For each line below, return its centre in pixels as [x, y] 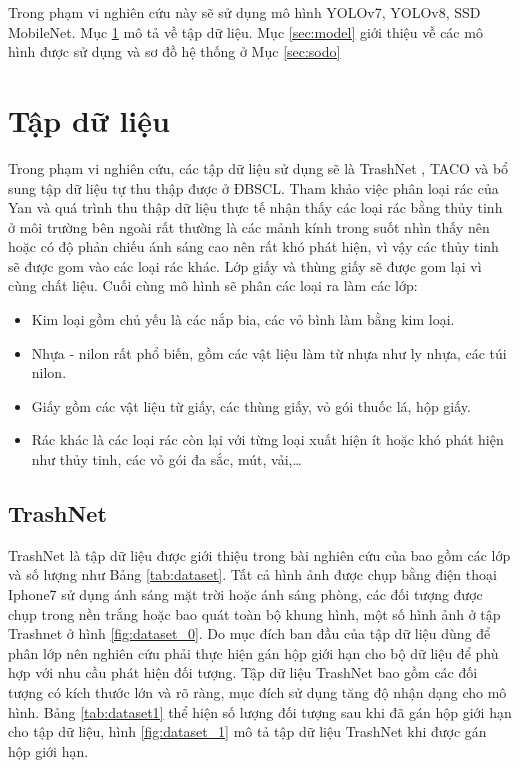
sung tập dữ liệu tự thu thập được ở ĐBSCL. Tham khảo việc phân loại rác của [253, 187]
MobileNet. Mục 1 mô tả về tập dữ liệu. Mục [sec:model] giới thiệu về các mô [245, 31]
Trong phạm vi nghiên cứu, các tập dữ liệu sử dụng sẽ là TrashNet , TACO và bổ [258, 167]
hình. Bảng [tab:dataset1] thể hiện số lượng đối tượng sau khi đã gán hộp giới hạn [260, 711]
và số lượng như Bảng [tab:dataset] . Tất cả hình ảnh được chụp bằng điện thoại [252, 574]
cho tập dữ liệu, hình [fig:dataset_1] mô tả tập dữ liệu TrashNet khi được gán [247, 731]
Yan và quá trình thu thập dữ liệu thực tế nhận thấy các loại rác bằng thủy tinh [255, 207]
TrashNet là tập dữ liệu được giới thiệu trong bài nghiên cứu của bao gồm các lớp [259, 554]
